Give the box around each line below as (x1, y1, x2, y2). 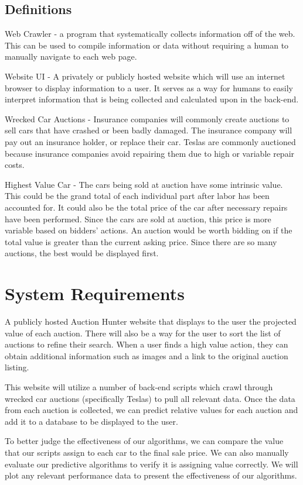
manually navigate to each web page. (5, 50, 137, 63)
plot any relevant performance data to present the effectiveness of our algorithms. (5, 469, 297, 481)
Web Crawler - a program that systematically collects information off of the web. (5, 27, 295, 40)
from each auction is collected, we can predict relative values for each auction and (5, 404, 298, 416)
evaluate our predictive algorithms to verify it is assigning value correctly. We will (5, 458, 298, 470)
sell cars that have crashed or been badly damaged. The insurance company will (5, 124, 292, 136)
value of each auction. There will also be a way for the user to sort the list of (5, 326, 281, 339)
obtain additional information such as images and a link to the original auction (5, 349, 288, 362)
